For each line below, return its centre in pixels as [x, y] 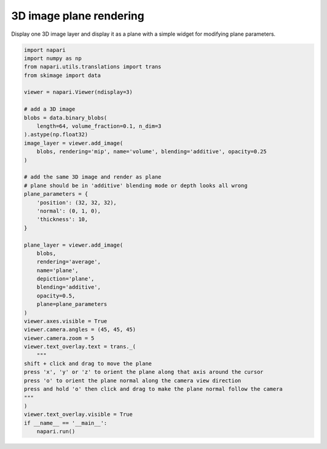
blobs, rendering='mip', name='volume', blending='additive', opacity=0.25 [152, 152]
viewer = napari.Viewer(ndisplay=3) [78, 92]
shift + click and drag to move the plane [88, 363]
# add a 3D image [50, 109]
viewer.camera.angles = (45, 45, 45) [80, 330]
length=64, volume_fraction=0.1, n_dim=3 [99, 126]
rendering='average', [69, 262]
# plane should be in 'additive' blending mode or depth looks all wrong [136, 185]
